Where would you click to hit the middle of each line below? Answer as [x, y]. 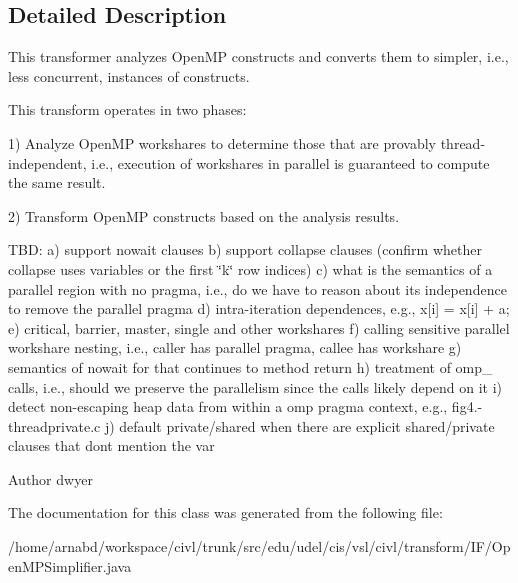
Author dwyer [50, 478]
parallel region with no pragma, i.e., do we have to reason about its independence [257, 288]
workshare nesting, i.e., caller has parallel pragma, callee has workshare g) [235, 347]
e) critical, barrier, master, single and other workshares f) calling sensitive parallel [259, 327]
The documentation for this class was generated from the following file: [225, 512]
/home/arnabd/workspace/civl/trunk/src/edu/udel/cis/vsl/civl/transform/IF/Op [259, 546]
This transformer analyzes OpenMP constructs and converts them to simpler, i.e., [258, 56]
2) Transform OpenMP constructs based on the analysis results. [204, 215]
